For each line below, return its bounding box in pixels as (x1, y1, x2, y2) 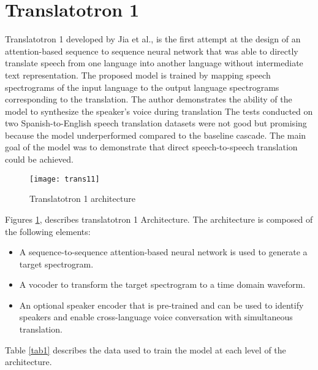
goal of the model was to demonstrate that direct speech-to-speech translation (5, 141, 298, 153)
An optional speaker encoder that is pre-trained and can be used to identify (19, 298, 304, 311)
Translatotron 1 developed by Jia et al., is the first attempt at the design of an (5, 33, 301, 45)
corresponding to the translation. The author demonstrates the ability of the (5, 93, 292, 106)
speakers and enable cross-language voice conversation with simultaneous (19, 310, 293, 323)
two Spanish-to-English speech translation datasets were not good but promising (5, 117, 307, 129)
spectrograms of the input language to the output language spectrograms (5, 80, 279, 93)
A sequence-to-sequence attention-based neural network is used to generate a (19, 245, 308, 258)
